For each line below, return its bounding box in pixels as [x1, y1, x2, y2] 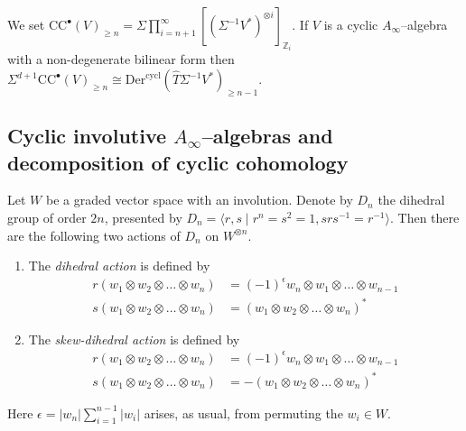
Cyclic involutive [7, 122, 167, 150]
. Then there [389, 208, 460, 227]
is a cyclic [323, 15, 378, 33]
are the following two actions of [7, 225, 181, 244]
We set [7, 15, 45, 33]
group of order [7, 208, 87, 227]
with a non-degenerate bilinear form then [7, 50, 235, 69]
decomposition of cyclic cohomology [7, 148, 349, 176]
